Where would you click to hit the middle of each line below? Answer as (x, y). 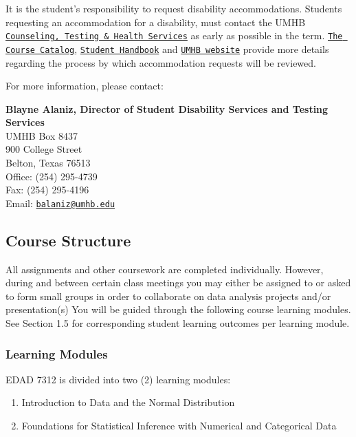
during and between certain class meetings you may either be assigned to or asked (178, 283)
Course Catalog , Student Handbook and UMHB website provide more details (167, 49)
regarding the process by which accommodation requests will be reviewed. (161, 62)
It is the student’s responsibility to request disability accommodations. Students (174, 8)
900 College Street (44, 149)
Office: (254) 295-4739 (52, 176)
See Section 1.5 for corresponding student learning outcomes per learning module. (178, 323)
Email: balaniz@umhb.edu (60, 203)
